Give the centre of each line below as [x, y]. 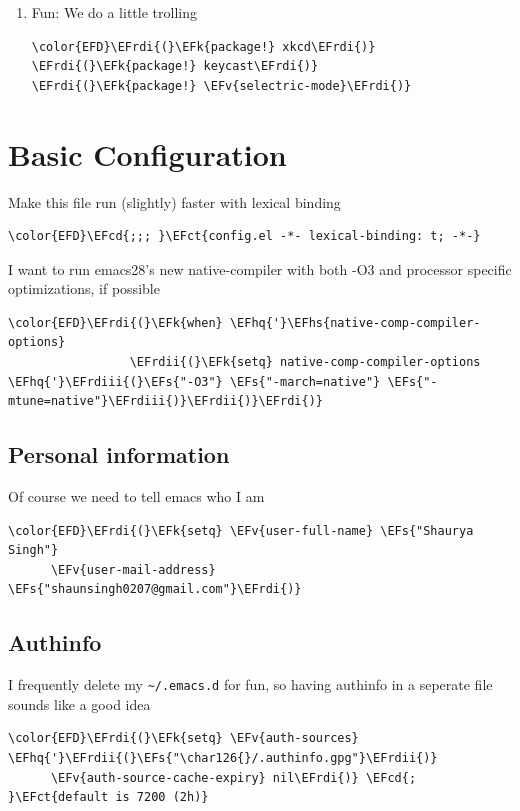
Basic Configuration [147, 153]
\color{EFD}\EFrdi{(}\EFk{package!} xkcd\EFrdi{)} [203, 46]
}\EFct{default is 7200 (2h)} [108, 797]
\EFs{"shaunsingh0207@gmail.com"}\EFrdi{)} [155, 589]
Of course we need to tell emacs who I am [136, 496]
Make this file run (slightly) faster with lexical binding [174, 201]
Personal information [119, 454]
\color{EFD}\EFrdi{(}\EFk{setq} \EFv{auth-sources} [183, 738]
